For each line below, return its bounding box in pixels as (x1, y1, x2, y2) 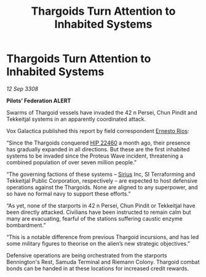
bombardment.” (6, 221, 46, 229)
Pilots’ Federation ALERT (6, 97, 71, 104)
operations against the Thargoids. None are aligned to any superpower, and (6, 183, 198, 191)
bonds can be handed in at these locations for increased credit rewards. (6, 265, 189, 272)
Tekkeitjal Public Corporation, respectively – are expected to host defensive (6, 176, 198, 184)
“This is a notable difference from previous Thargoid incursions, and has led (6, 233, 199, 240)
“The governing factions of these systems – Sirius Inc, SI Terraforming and (6, 170, 196, 178)
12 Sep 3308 (6, 85, 39, 93)
